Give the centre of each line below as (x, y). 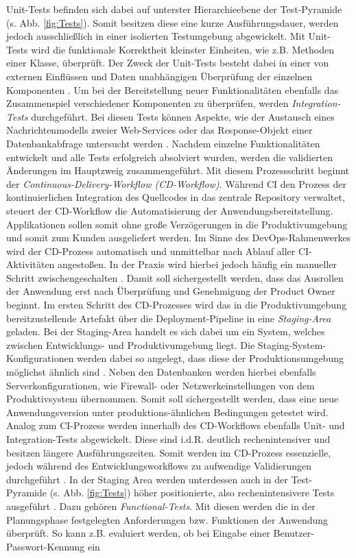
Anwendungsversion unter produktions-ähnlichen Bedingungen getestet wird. (167, 412)
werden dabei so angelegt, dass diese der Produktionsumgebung (210, 358)
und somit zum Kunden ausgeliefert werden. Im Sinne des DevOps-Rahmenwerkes (179, 238)
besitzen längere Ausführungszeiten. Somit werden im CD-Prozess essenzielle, (169, 452)
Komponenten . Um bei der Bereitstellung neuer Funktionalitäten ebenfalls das (173, 89)
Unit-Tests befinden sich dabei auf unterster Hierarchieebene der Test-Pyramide (174, 9)
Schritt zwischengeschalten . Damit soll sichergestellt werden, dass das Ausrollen (175, 277)
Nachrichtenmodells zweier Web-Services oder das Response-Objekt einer (159, 130)
